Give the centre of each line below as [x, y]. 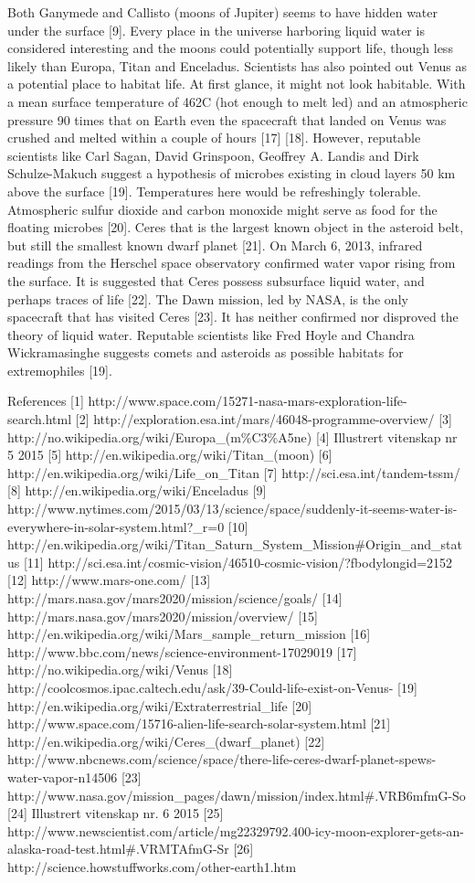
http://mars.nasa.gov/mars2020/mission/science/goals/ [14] [175, 598]
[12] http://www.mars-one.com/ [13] [109, 580]
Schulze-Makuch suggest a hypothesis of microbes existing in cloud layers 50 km [232, 173]
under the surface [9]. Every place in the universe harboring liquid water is [216, 30]
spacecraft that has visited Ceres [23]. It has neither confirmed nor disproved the [233, 317]
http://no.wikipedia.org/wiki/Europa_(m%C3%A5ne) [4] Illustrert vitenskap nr [232, 436]
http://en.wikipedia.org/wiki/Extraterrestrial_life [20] [160, 705]
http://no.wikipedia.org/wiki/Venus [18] [120, 670]
